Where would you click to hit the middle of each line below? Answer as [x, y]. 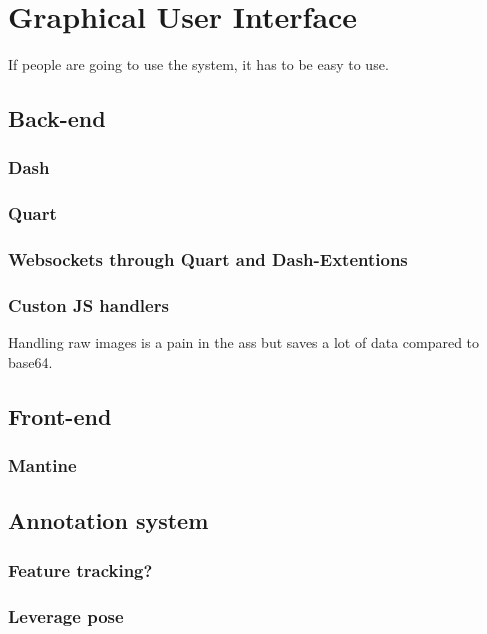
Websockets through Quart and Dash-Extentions [208, 259]
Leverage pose [66, 615]
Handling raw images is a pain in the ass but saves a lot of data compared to [244, 342]
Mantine [42, 465]
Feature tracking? [80, 569]
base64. [30, 361]
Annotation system [108, 520]
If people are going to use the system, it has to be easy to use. [198, 64]
